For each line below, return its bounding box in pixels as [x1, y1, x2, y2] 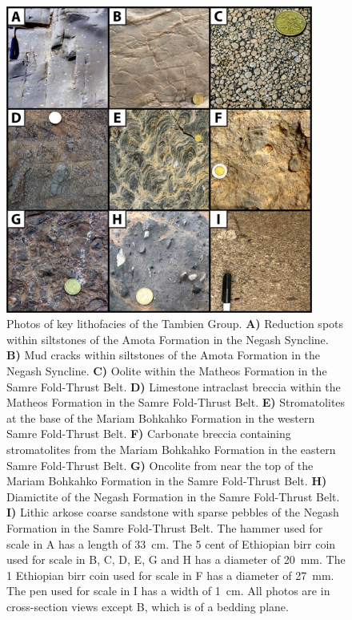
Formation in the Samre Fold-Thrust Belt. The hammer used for [6, 519, 323, 536]
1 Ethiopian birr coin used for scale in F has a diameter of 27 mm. [6, 566, 334, 583]
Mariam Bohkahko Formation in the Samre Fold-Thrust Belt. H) [6, 472, 327, 489]
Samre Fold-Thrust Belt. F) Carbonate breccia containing [6, 425, 291, 442]
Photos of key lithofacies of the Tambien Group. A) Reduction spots [6, 315, 344, 332]
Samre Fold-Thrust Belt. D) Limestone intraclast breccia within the [6, 378, 341, 395]
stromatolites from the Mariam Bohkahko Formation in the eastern [6, 440, 336, 457]
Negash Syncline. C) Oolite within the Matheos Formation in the [6, 362, 327, 379]
